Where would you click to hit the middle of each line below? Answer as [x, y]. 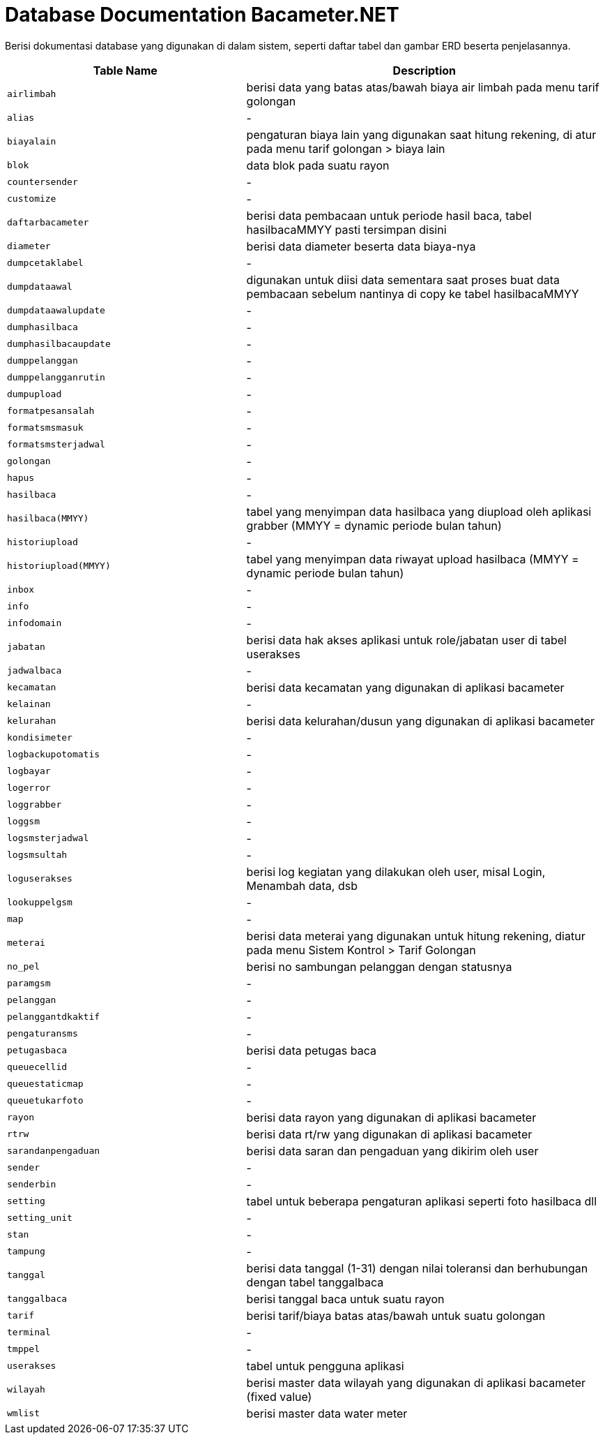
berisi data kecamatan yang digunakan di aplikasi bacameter [405, 687]
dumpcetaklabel [45, 263]
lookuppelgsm [40, 903]
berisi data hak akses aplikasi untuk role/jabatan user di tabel [406, 640]
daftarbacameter [48, 223]
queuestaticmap [45, 1084]
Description [424, 70]
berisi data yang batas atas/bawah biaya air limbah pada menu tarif [423, 87]
